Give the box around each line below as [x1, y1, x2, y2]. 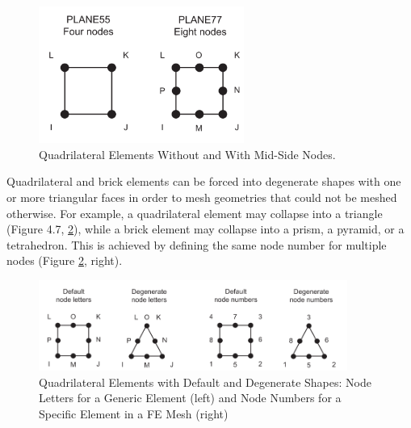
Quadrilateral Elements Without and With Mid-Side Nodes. [39, 145, 336, 162]
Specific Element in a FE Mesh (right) [39, 405, 229, 422]
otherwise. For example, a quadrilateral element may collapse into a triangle [6, 204, 383, 221]
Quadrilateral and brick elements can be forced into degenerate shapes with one [6, 173, 401, 190]
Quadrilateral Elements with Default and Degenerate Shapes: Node [39, 373, 371, 390]
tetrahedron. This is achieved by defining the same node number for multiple [6, 236, 387, 253]
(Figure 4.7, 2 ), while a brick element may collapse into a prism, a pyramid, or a [6, 220, 405, 237]
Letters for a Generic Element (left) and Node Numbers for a [39, 389, 342, 406]
